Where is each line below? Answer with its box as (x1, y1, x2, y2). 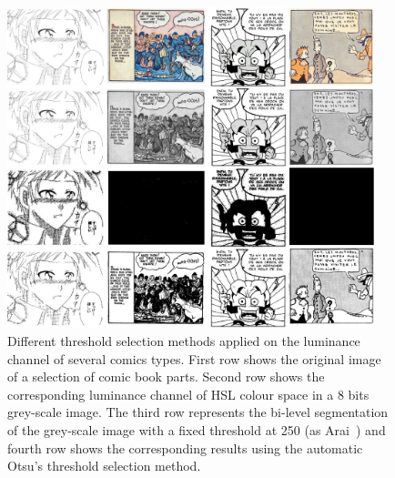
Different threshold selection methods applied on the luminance (7, 331, 360, 351)
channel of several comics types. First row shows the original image (7, 349, 381, 368)
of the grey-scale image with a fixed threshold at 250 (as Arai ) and (7, 421, 386, 439)
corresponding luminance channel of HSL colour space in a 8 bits (7, 384, 370, 403)
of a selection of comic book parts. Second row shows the (7, 367, 325, 386)
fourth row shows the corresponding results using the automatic (7, 438, 363, 457)
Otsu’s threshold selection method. (7, 456, 201, 475)
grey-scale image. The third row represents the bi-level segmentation (7, 402, 389, 422)
